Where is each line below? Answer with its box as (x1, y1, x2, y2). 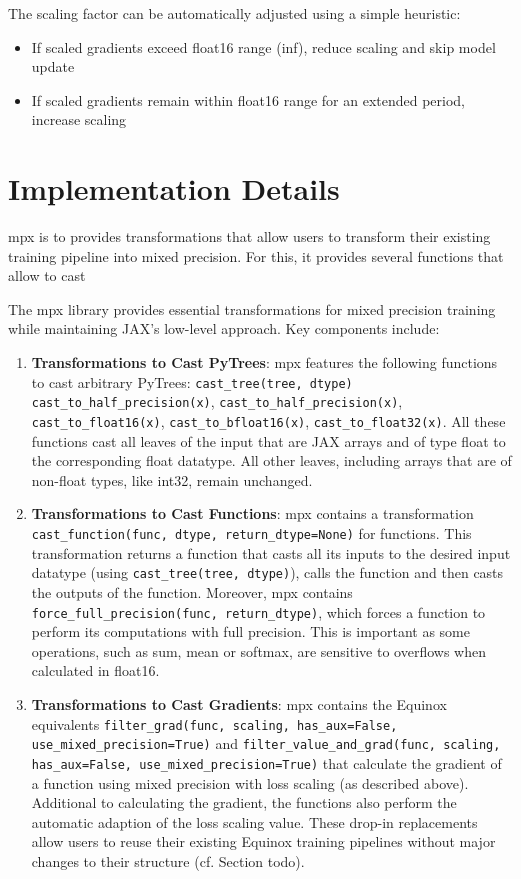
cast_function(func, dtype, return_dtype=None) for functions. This (31, 523, 472, 543)
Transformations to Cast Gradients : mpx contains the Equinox (31, 693, 447, 714)
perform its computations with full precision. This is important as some (31, 621, 470, 642)
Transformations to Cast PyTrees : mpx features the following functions (31, 352, 498, 373)
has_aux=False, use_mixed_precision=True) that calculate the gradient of (31, 752, 502, 773)
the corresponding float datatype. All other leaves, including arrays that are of (31, 450, 512, 471)
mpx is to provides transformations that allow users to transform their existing (8, 226, 491, 247)
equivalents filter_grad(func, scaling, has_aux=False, (31, 713, 398, 734)
